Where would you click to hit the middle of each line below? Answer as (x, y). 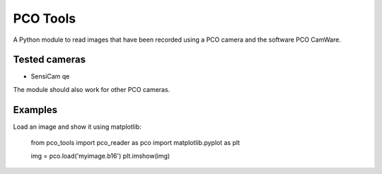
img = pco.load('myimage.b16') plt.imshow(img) (100, 156)
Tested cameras (50, 60)
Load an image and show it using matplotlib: (77, 127)
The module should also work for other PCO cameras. (92, 89)
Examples (35, 110)
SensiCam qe (50, 76)
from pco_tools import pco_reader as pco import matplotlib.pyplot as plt (135, 143)
